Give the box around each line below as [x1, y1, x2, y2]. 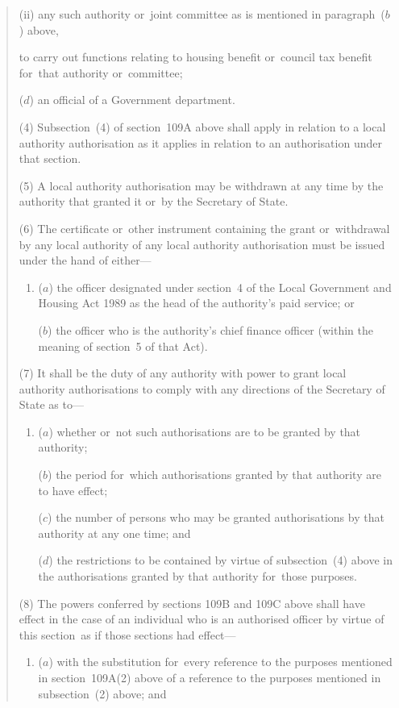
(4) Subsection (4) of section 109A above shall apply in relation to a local [19, 118, 386, 135]
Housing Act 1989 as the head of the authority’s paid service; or [38, 294, 355, 311]
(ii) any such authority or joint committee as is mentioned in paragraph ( [19, 6, 385, 22]
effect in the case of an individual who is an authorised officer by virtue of [19, 610, 384, 627]
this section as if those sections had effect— [19, 626, 236, 643]
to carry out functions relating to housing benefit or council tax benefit [19, 48, 372, 65]
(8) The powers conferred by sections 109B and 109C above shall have [19, 594, 365, 611]
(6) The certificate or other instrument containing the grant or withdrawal [19, 219, 390, 236]
